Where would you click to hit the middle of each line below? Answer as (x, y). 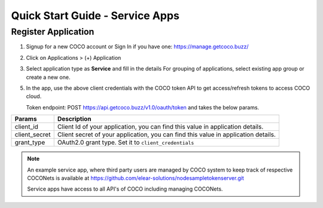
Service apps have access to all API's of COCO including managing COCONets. (125, 189)
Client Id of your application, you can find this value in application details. (160, 127)
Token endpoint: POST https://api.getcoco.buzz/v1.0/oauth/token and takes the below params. (143, 107)
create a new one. (48, 77)
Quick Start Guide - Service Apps (95, 16)
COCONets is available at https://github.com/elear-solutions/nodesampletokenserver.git (136, 178)
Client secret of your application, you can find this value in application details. (167, 134)
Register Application (53, 32)
